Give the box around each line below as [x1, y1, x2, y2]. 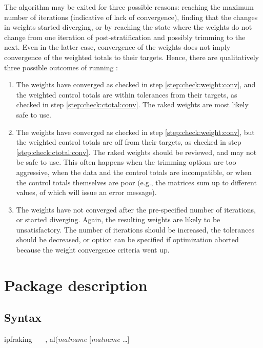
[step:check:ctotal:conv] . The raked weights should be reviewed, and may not [16, 146, 257, 157]
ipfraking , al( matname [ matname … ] [4, 334, 130, 344]
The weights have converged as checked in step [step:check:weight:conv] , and [16, 79, 256, 90]
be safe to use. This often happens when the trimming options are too [16, 157, 236, 167]
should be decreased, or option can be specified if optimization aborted [16, 234, 239, 245]
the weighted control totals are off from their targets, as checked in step [16, 137, 241, 147]
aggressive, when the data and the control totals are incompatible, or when [16, 166, 252, 177]
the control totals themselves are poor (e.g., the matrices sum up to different [16, 177, 257, 187]
